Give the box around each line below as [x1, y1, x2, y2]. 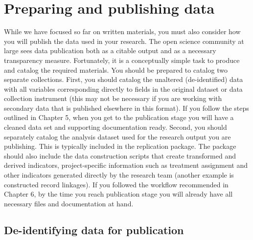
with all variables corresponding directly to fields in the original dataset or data [4, 83, 243, 94]
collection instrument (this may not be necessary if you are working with [4, 93, 222, 103]
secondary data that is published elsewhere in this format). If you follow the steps [4, 102, 249, 113]
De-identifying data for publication [4, 222, 184, 237]
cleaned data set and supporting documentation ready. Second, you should [4, 122, 227, 132]
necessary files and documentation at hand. [4, 198, 134, 208]
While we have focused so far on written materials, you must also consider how [4, 26, 241, 37]
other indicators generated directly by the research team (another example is [4, 170, 234, 180]
